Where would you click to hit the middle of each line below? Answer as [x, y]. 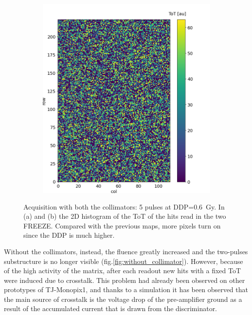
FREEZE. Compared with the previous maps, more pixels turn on [122, 225]
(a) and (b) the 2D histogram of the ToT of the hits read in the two [125, 216]
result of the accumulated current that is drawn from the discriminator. [111, 308]
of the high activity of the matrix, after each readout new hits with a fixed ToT [123, 271]
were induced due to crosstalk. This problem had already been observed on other [125, 280]
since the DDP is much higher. [69, 235]
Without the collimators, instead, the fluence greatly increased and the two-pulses [126, 251]
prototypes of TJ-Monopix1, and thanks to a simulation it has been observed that [126, 289]
